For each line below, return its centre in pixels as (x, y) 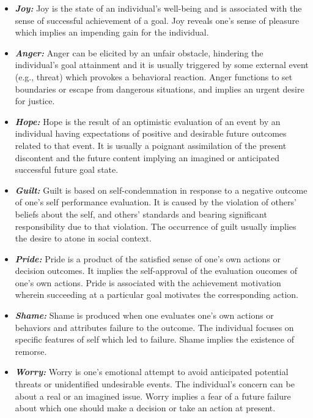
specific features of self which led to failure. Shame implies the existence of (154, 339)
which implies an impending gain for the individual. (112, 32)
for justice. (35, 101)
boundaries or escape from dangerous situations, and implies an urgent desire (160, 89)
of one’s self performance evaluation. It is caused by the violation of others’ (156, 202)
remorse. (31, 351)
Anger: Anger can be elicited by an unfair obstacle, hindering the (139, 52)
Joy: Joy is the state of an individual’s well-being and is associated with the (158, 8)
